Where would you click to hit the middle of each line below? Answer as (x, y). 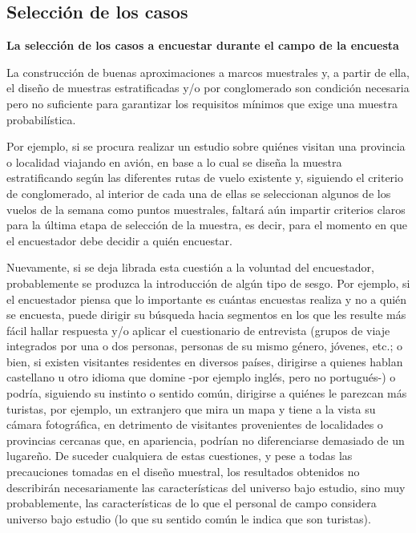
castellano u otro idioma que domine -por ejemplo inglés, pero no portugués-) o (201, 377)
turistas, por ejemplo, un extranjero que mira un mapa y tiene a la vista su (191, 408)
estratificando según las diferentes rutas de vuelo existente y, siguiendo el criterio (205, 178)
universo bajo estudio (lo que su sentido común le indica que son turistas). (189, 518)
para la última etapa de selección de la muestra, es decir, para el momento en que (207, 225)
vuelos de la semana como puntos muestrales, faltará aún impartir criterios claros (206, 209)
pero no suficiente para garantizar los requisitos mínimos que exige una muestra (202, 103)
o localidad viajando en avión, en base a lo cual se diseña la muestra (174, 162)
